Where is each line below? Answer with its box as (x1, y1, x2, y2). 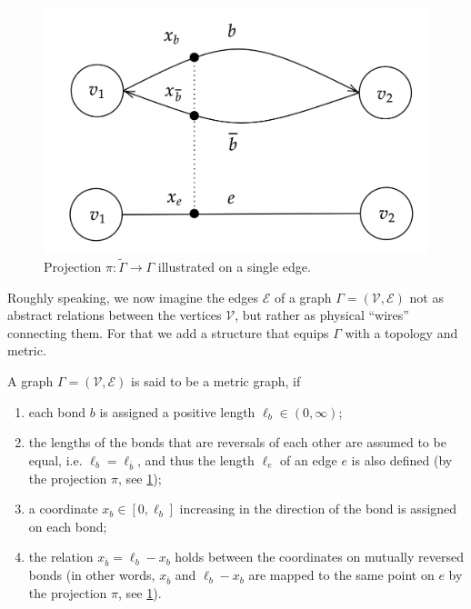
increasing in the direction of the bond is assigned (179, 499, 457, 518)
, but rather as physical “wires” (235, 305, 409, 324)
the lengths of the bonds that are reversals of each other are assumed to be (28, 433, 446, 452)
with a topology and (345, 323, 458, 342)
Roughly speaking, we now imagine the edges (7, 287, 259, 306)
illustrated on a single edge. (157, 257, 311, 276)
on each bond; (28, 516, 107, 535)
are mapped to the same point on (248, 565, 435, 584)
